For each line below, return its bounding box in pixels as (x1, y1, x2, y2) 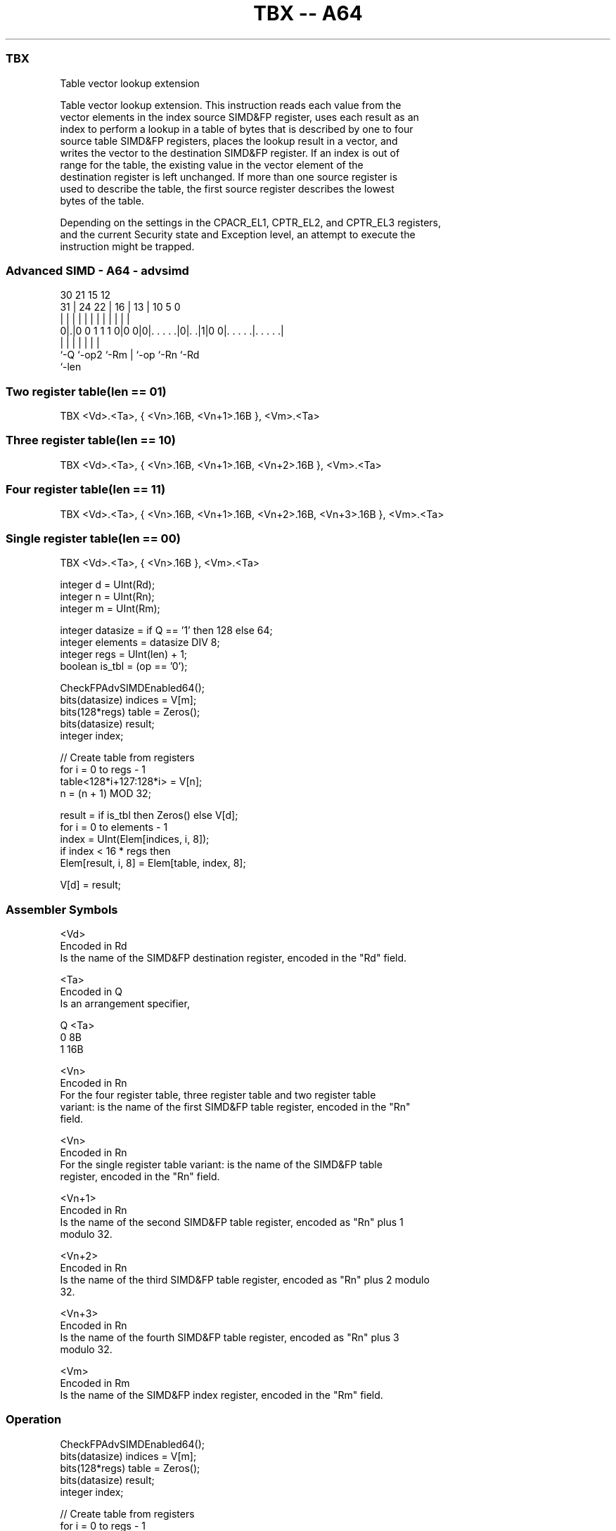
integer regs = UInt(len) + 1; (60, 648, 188, 661)
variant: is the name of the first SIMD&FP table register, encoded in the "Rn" (60, 1101, 411, 1113)
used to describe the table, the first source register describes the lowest (60, 182, 394, 195)
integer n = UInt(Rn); (60, 590, 155, 603)
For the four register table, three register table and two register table (60, 1089, 376, 1101)
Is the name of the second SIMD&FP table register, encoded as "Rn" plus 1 (60, 1216, 404, 1228)
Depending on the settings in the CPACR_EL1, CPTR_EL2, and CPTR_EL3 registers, (60, 216, 442, 228)
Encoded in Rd (60, 940, 127, 952)
